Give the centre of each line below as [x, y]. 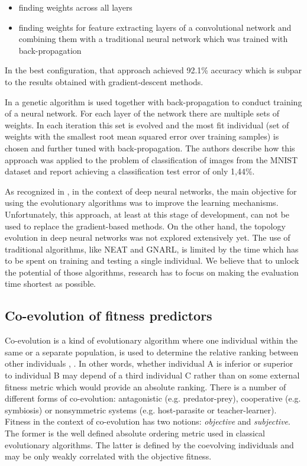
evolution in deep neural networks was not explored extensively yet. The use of [148, 237]
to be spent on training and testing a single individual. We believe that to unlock [152, 260]
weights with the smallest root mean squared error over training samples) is [142, 136]
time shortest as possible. [51, 284]
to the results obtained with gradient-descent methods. [104, 81]
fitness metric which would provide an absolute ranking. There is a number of [146, 386]
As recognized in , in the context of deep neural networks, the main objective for [151, 191]
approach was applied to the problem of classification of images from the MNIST [151, 159]
